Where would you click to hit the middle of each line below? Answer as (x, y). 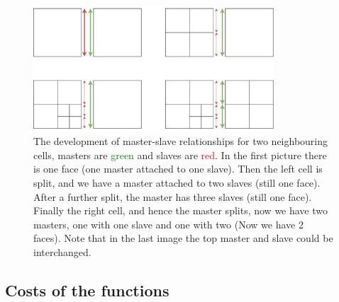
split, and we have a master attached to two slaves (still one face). (177, 182)
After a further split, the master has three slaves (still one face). (173, 196)
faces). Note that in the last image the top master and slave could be (183, 238)
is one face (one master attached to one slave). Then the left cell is (178, 169)
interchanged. (62, 251)
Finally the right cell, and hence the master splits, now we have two (181, 210)
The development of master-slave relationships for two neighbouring (181, 141)
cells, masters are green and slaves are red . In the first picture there (180, 155)
